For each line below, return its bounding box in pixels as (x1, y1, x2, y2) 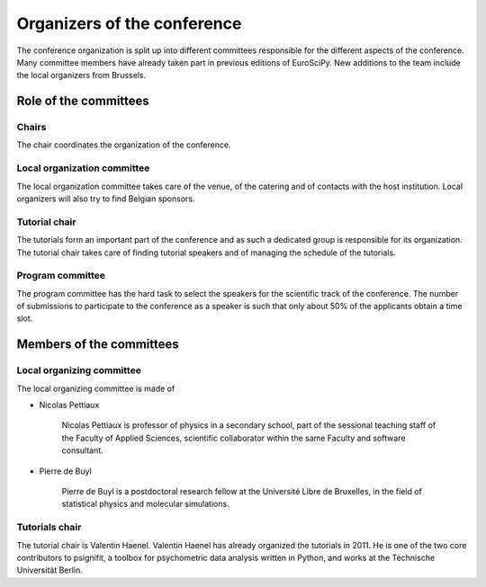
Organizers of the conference (16, 13, 242, 33)
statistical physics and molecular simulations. (61, 499, 229, 510)
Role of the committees (16, 93, 150, 109)
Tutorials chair (16, 521, 82, 534)
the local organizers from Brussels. (16, 70, 147, 81)
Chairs (16, 121, 47, 134)
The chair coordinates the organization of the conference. (16, 139, 231, 150)
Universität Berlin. (16, 565, 83, 575)
